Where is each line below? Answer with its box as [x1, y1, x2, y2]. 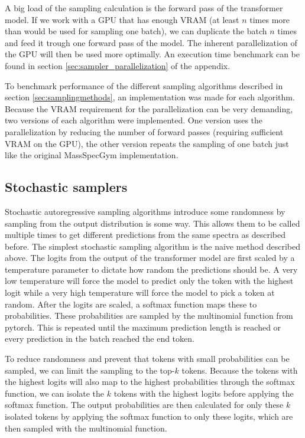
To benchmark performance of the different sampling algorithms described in [5, 79, 283, 91]
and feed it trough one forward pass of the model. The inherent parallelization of [5, 36, 297, 48]
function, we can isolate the [5, 387, 105, 399]
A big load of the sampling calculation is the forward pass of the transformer [5, 2, 283, 14]
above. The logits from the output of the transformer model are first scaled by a [5, 251, 295, 264]
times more [249, 13, 290, 25]
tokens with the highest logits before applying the [113, 387, 294, 399]
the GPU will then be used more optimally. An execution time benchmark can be [5, 48, 300, 60]
